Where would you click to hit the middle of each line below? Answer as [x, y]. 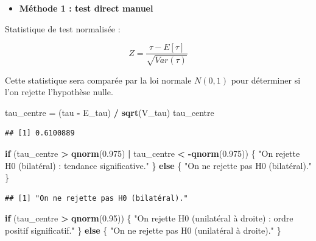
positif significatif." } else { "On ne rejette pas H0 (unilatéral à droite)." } [143, 230]
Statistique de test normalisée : [63, 28]
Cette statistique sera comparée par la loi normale [98, 80]
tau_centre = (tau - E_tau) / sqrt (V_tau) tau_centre [110, 112]
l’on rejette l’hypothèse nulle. [59, 92]
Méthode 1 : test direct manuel [86, 8]
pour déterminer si [266, 80]
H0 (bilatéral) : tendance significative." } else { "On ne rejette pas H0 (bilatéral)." [158, 165]
